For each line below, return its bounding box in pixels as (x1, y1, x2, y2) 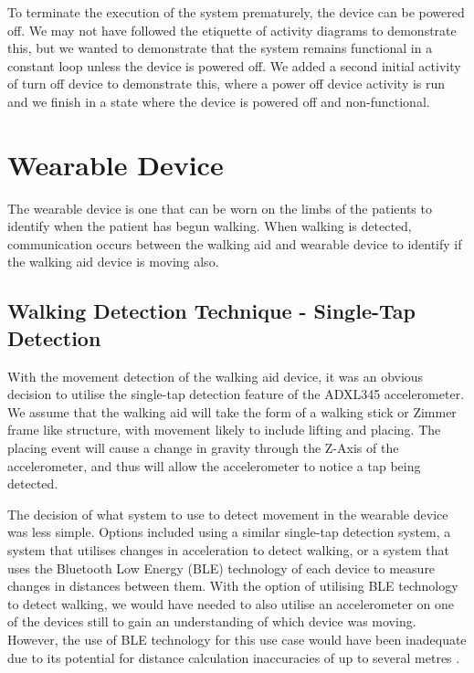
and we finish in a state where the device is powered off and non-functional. (7, 91, 430, 110)
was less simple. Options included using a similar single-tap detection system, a (7, 522, 451, 542)
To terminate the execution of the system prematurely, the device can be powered (7, 3, 465, 21)
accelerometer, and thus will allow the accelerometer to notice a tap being (7, 456, 421, 475)
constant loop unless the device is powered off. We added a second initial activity (7, 56, 461, 75)
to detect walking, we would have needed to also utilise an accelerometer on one (7, 594, 454, 613)
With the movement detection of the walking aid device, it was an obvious (7, 366, 424, 385)
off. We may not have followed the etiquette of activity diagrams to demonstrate (7, 20, 457, 39)
